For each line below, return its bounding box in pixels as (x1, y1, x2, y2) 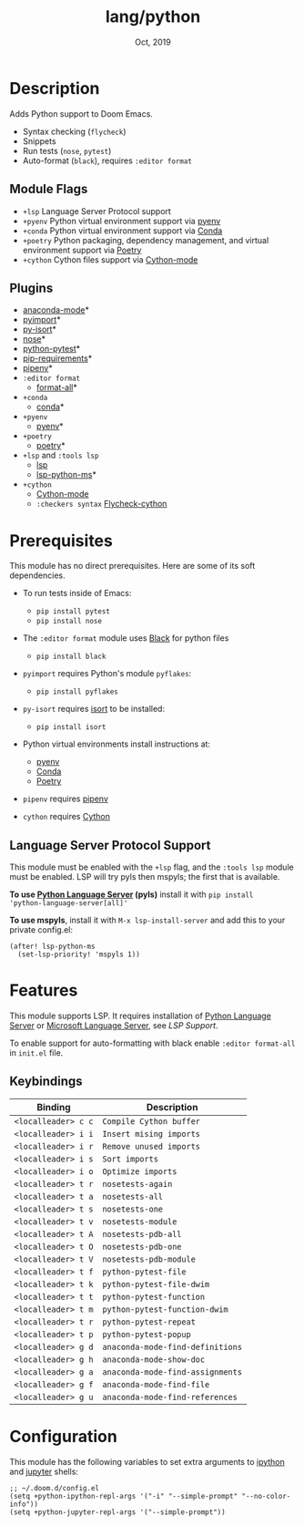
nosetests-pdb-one (102, 1242, 182, 1252)
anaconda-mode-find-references (102, 1392, 238, 1402)
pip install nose (35, 617, 103, 626)
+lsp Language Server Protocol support (22, 205, 171, 216)
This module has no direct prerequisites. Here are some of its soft (9, 561, 256, 572)
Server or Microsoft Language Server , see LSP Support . (9, 1020, 218, 1031)
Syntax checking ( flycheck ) (22, 126, 127, 137)
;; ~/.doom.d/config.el (9, 1483, 100, 1492)
